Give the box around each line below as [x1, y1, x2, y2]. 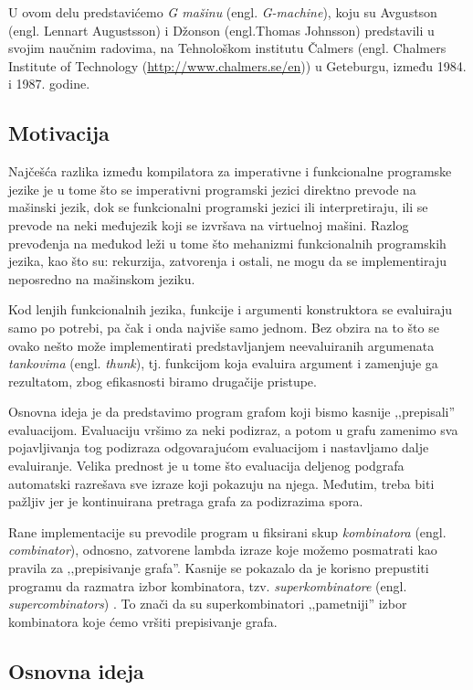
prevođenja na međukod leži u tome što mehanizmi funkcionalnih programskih [8, 233, 447, 252]
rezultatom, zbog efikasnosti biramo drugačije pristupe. [8, 371, 317, 390]
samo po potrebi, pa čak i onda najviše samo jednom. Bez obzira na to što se [8, 317, 439, 336]
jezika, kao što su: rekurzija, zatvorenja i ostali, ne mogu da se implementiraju [8, 251, 447, 271]
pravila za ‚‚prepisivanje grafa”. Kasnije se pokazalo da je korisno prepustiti [8, 558, 429, 578]
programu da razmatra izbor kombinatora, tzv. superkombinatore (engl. [8, 576, 407, 595]
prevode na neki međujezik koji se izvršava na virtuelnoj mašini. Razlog [8, 215, 409, 234]
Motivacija [8, 119, 110, 147]
